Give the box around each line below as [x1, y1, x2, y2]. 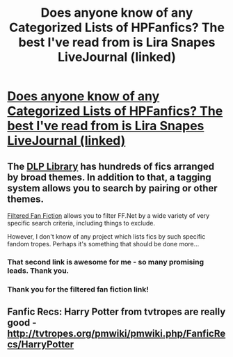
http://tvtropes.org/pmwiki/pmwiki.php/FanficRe [7, 328, 226, 340]
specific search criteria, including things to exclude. [7, 219, 155, 227]
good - [7, 317, 37, 328]
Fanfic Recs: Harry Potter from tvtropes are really [7, 306, 226, 318]
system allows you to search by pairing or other [7, 182, 218, 194]
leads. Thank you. [7, 266, 70, 276]
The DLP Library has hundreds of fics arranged [7, 160, 214, 172]
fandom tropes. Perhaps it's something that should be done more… [7, 240, 200, 248]
